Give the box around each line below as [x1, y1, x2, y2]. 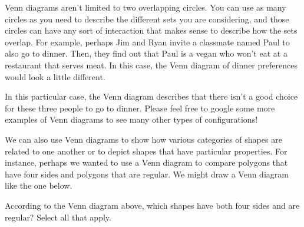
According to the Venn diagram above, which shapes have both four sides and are [5, 199, 300, 211]
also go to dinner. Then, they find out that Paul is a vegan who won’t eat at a [5, 47, 288, 60]
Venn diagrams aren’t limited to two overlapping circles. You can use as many [5, 1, 286, 13]
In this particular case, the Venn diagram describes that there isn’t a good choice [5, 90, 298, 103]
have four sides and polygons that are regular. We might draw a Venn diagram [5, 167, 289, 180]
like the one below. [5, 179, 72, 192]
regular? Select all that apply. [5, 210, 111, 223]
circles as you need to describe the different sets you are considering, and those [5, 12, 289, 25]
